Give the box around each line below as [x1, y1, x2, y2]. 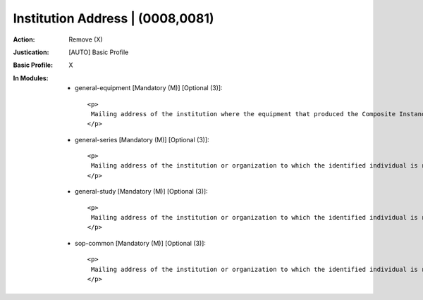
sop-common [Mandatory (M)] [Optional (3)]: [75, 239, 206, 247]
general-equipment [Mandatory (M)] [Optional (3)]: [75, 84, 223, 92]
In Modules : [13, 74, 49, 82]
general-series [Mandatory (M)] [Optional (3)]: [75, 135, 209, 144]
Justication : [13, 48, 49, 56]
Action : [13, 35, 35, 44]
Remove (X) [68, 35, 103, 44]
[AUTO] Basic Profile [68, 48, 129, 56]
